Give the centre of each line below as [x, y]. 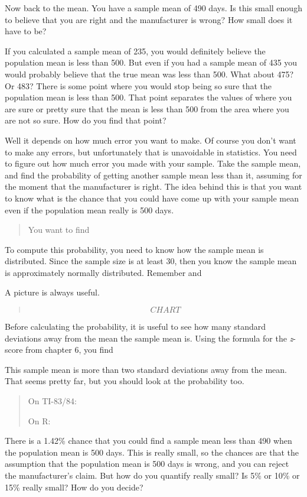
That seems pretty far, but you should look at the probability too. [125, 381]
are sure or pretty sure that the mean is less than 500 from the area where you [147, 108]
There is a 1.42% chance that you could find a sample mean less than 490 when [148, 441]
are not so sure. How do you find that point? [86, 120]
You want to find [59, 230]
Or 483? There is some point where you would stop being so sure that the [138, 85]
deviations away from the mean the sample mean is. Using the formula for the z [149, 338]
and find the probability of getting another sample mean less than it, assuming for [153, 175]
